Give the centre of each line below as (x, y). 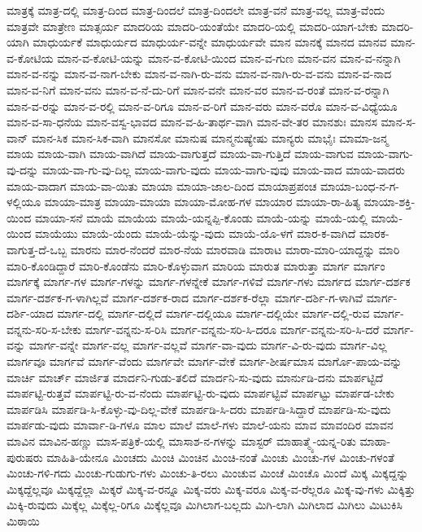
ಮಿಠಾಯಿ (23, 521)
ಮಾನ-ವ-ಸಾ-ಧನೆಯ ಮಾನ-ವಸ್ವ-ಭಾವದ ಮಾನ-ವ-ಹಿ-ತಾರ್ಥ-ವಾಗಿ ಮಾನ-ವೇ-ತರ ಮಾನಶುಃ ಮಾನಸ (192, 122)
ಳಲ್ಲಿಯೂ (24, 202)
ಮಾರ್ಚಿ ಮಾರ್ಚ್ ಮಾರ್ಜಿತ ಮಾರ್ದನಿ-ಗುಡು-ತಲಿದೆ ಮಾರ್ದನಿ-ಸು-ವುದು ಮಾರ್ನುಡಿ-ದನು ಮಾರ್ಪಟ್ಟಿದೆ (195, 377)
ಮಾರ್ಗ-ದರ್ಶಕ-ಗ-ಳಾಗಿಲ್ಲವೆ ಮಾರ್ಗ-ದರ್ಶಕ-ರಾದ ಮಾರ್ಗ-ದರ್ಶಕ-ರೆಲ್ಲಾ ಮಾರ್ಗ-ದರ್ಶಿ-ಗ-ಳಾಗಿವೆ (185, 297)
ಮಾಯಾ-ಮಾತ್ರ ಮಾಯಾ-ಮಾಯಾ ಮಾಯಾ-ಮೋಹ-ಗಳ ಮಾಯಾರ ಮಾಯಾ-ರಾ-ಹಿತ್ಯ (202, 202)
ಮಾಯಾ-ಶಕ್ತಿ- (389, 202)
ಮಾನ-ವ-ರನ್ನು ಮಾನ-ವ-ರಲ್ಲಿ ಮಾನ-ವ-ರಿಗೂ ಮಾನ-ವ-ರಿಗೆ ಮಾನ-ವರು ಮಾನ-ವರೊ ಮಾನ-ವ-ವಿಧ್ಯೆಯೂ (202, 106)
